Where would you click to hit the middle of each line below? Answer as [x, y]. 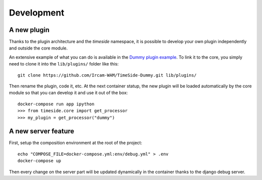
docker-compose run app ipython [56, 104]
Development [37, 13]
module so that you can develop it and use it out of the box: [68, 93]
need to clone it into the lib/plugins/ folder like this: [64, 64]
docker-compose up [40, 161]
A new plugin [29, 30]
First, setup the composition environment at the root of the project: [76, 143]
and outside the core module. [38, 48]
